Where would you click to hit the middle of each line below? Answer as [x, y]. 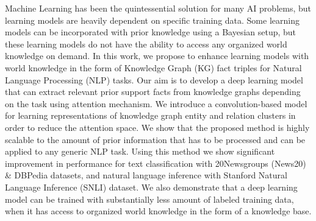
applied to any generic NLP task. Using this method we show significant [140, 151]
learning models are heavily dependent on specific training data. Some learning [152, 20]
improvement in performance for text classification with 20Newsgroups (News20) [156, 163]
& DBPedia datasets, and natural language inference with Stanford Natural [146, 175]
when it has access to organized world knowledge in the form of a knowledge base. [158, 211]
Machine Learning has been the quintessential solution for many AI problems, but [158, 8]
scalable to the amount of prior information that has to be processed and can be [155, 139]
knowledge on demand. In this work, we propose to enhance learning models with [157, 56]
